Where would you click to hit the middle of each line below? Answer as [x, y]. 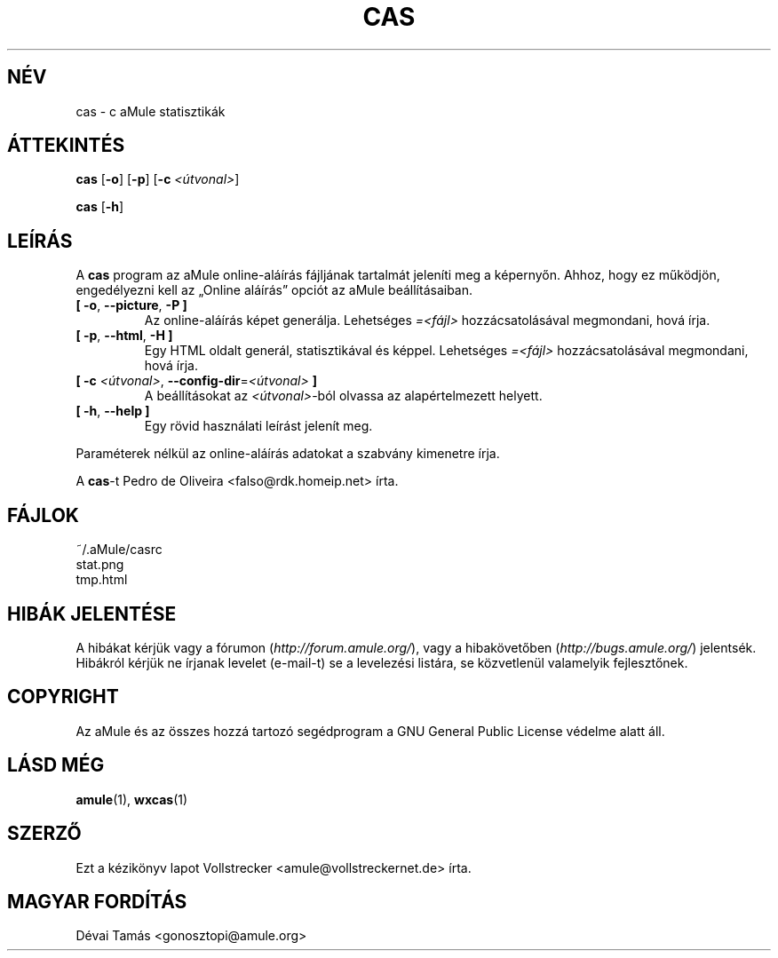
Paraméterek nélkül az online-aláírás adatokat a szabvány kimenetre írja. [288, 454]
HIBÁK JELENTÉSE [92, 614]
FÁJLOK [43, 515]
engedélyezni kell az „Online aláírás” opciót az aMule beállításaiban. [274, 290]
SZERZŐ [44, 834]
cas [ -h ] [100, 207]
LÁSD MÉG [56, 765]
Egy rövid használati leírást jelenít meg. [258, 426]
